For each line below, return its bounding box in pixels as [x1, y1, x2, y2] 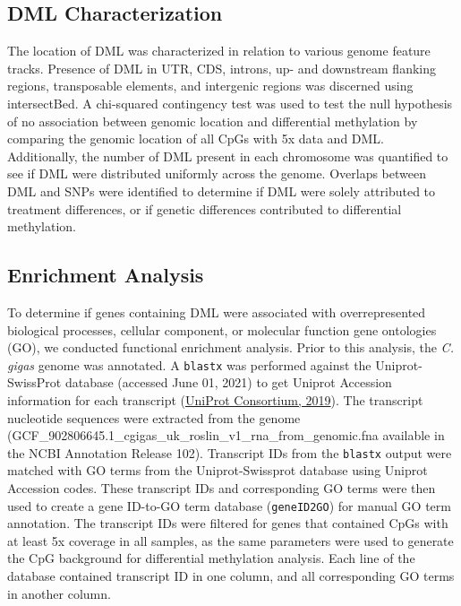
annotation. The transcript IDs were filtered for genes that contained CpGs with [7, 514, 448, 532]
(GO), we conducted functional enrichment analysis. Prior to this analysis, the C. [7, 338, 454, 357]
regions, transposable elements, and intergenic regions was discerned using [7, 76, 414, 95]
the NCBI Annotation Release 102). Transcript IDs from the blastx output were [7, 443, 452, 462]
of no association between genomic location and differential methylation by [7, 111, 418, 130]
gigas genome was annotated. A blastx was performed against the [7, 355, 371, 374]
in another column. [7, 584, 111, 602]
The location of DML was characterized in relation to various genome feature [7, 41, 431, 60]
